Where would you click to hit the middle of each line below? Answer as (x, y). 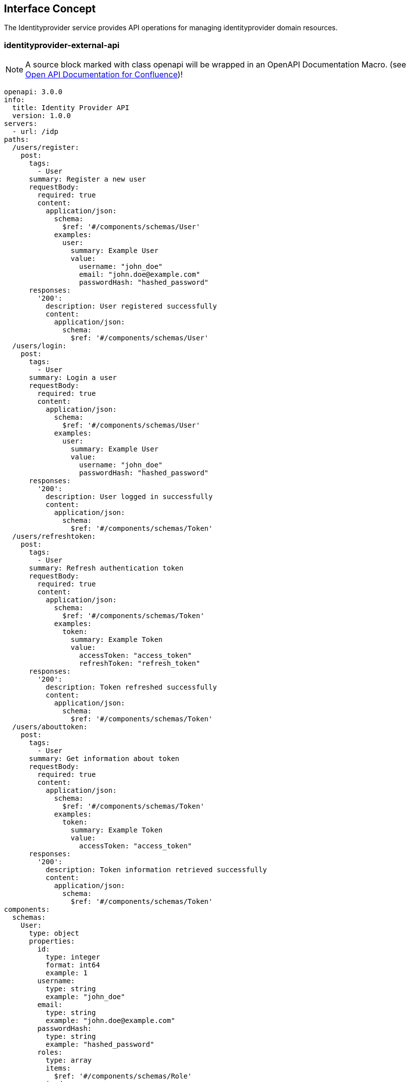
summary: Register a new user (87, 179)
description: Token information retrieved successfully (156, 870)
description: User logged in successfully (129, 497)
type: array (69, 1060)
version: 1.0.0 (41, 116)
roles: (50, 1052)
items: (58, 1068)
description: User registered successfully (131, 306)
